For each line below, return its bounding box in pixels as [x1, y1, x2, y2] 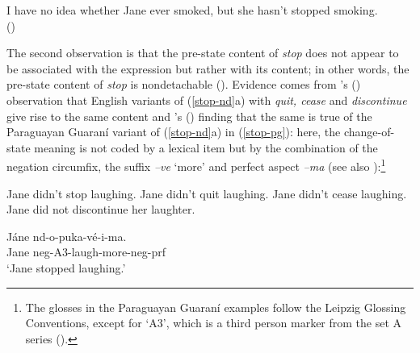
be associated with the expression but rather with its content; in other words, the [6, 60, 409, 77]
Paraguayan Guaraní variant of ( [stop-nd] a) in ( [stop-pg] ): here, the [6, 123, 341, 140]
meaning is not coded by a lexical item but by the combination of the [34, 139, 378, 156]
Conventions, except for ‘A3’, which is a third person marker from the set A [25, 314, 402, 331]
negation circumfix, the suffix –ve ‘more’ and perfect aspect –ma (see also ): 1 [6, 156, 386, 174]
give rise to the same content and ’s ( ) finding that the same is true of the [6, 107, 372, 124]
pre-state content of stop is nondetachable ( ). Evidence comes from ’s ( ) [6, 76, 361, 93]
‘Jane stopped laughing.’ [6, 259, 126, 276]
